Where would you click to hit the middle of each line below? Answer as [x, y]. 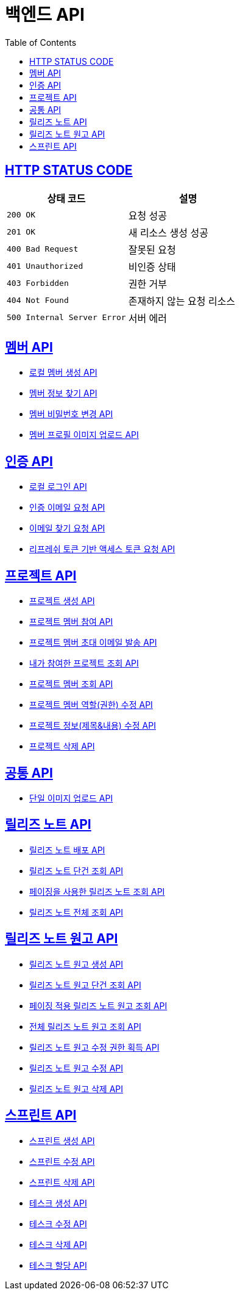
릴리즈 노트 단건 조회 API [76, 870]
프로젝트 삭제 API [62, 746]
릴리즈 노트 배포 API [67, 850]
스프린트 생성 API [62, 1140]
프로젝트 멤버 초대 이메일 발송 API [93, 643]
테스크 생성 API [58, 1203]
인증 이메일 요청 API [67, 508]
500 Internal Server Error [66, 318]
